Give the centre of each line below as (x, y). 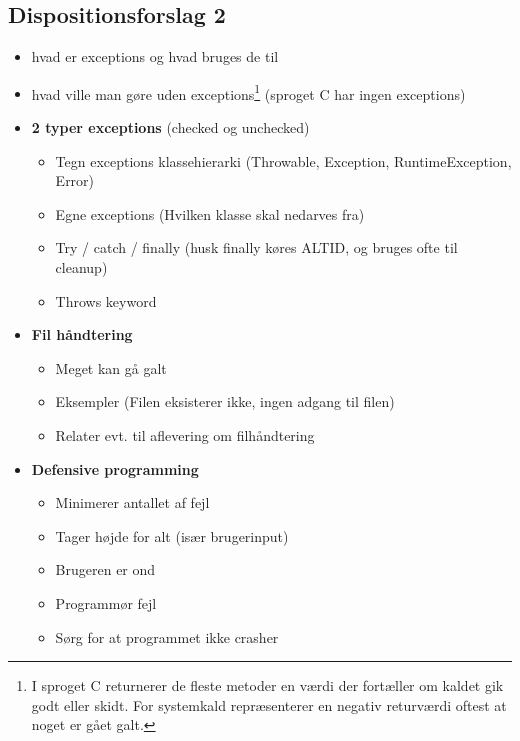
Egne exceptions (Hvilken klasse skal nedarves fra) (210, 213)
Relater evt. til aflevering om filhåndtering (185, 434)
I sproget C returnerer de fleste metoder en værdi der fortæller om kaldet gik (267, 685)
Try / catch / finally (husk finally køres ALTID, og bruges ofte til (256, 247)
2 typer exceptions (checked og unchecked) (170, 127)
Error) (75, 180)
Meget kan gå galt (111, 367)
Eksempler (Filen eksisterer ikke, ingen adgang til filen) (225, 401)
